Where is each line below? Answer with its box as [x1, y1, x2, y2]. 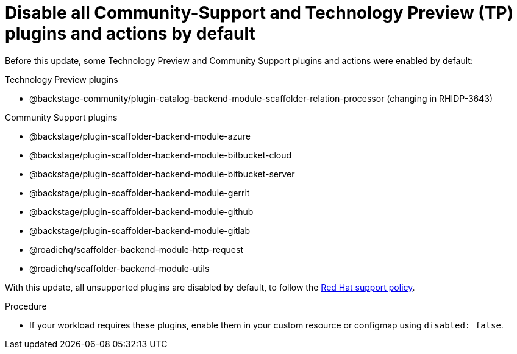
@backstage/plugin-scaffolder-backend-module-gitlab [29, 225, 251, 236]
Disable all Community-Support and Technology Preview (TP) [5, 2, 514, 23]
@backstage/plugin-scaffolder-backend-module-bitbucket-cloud [29, 149, 292, 160]
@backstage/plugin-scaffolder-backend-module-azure [29, 130, 251, 141]
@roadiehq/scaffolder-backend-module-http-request [29, 244, 243, 255]
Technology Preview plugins [5, 74, 118, 85]
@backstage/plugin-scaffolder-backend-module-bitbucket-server [29, 168, 295, 179]
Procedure [5, 300, 47, 311]
